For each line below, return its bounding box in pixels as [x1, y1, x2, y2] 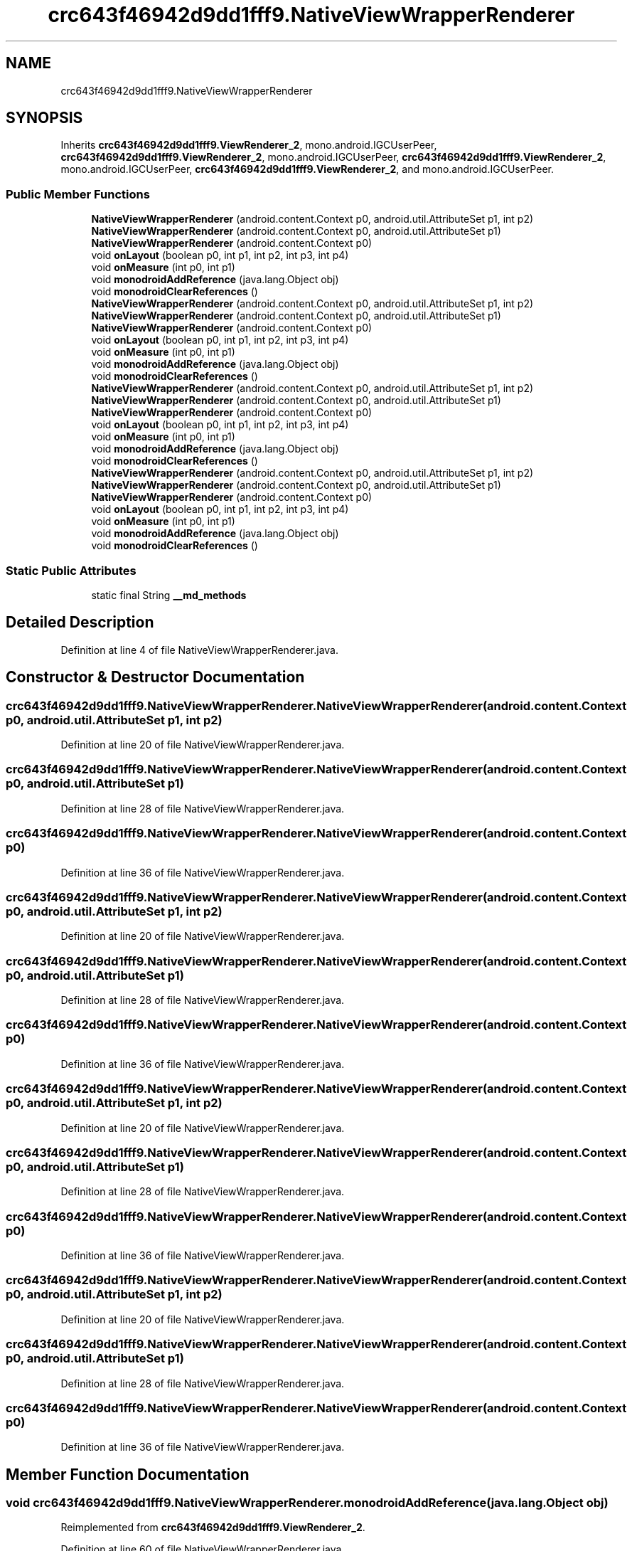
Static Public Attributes [6, 563, 136, 578]
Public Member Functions [6, 186, 150, 201]
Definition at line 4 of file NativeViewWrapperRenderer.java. [60, 643, 338, 656]
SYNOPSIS [6, 109, 83, 127]
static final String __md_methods [91, 588, 247, 601]
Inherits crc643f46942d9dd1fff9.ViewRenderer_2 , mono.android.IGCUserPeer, [60, 139, 437, 152]
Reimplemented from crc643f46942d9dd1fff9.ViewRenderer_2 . [60, 1521, 365, 1534]
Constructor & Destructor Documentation [6, 668, 305, 687]
